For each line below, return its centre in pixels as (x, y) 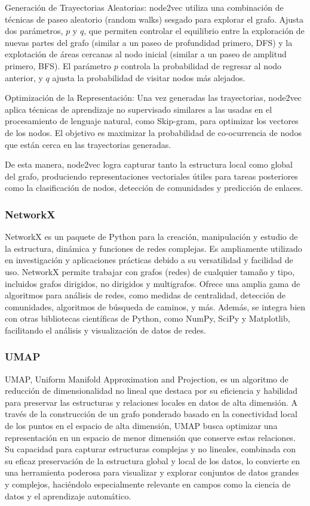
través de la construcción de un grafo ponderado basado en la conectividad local (151, 414)
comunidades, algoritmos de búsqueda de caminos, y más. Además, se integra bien (155, 306)
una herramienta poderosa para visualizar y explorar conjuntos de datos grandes (152, 472)
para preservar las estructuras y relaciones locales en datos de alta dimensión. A (151, 402)
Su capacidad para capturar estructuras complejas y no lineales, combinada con (151, 449)
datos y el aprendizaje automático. (68, 496)
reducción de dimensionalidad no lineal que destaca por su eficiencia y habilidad (151, 391)
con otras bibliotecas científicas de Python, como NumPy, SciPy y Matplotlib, (148, 318)
